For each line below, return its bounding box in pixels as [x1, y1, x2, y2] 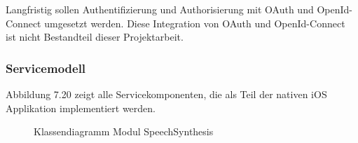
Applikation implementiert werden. [6, 100, 156, 115]
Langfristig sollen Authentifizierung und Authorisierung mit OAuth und [6, 2, 314, 16]
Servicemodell [6, 59, 86, 76]
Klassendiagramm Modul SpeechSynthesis [34, 124, 214, 139]
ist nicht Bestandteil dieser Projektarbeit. [6, 29, 184, 44]
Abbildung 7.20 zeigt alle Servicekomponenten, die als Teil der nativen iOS [6, 87, 327, 101]
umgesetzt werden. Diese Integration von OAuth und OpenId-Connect [44, 15, 345, 30]
